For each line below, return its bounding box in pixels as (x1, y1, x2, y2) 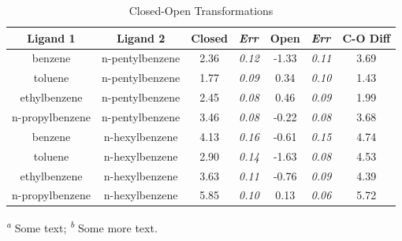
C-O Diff (342, 29, 391, 46)
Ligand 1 (27, 29, 76, 46)
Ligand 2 (116, 29, 166, 46)
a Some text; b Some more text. (6, 217, 158, 236)
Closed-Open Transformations (128, 2, 274, 18)
